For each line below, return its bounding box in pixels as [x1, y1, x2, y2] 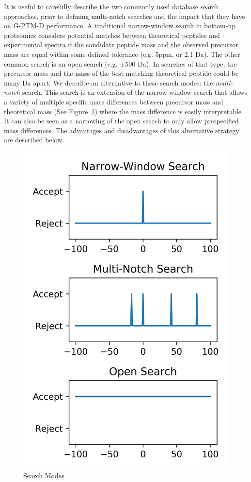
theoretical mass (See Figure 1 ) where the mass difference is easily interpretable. [4, 106, 243, 116]
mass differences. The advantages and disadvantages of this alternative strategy [4, 125, 239, 135]
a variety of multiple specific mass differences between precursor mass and [4, 96, 223, 106]
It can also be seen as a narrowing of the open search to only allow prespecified [4, 116, 239, 126]
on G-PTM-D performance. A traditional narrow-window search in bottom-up [4, 20, 236, 31]
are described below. [4, 135, 64, 145]
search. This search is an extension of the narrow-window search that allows [22, 87, 248, 97]
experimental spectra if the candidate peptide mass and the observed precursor [4, 39, 238, 50]
